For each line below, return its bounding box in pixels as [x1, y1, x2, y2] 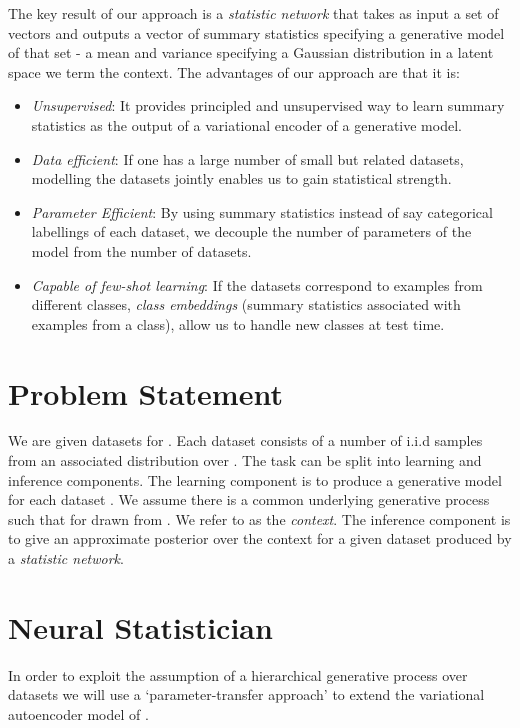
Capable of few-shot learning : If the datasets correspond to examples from [31, 274, 483, 295]
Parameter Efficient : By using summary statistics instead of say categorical [31, 201, 493, 222]
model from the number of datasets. [31, 240, 252, 261]
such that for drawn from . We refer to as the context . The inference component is [8, 508, 511, 529]
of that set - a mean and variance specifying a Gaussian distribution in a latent [8, 42, 494, 63]
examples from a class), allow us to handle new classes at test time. [31, 313, 445, 334]
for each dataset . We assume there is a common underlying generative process [8, 489, 490, 510]
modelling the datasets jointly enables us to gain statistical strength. [31, 168, 452, 189]
